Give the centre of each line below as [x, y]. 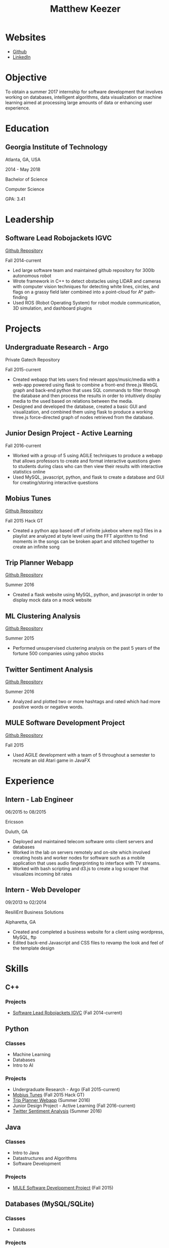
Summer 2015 [20, 638]
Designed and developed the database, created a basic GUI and [79, 406]
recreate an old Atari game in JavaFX [51, 760]
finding [20, 297]
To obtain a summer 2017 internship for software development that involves [84, 92]
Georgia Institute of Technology [57, 147]
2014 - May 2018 [23, 169]
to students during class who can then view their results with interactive [88, 466]
